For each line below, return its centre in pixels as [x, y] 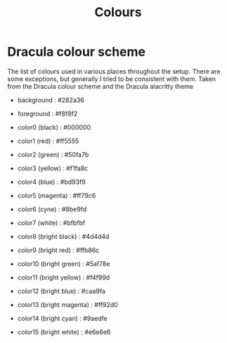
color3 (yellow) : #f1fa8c [53, 168]
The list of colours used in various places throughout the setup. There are [114, 71]
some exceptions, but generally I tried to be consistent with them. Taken [112, 79]
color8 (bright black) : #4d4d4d [63, 236]
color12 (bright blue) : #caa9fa [61, 291]
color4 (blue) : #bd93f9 [51, 182]
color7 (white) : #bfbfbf [51, 223]
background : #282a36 [51, 100]
